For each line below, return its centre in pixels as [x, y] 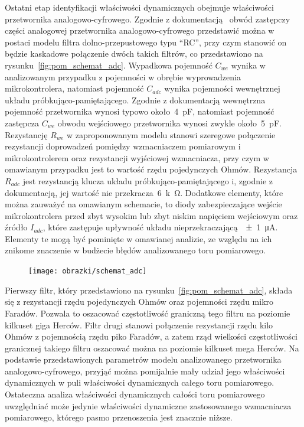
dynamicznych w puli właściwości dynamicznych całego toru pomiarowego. [140, 382]
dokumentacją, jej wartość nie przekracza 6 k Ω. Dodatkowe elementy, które [144, 192]
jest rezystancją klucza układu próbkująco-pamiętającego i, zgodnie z [148, 180]
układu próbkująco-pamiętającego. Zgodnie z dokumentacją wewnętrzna [135, 100]
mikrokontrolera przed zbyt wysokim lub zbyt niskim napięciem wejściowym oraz [151, 215]
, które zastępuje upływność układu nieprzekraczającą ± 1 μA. [160, 227]
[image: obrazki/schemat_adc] [88, 271]
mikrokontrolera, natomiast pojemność [74, 88]
